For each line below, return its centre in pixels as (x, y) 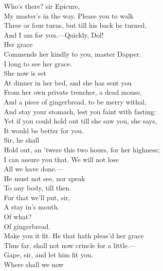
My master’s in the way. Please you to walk (69, 15)
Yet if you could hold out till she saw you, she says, (81, 121)
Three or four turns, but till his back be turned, (75, 25)
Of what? (18, 217)
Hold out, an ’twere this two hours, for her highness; (82, 149)
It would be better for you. (44, 130)
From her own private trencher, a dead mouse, (73, 92)
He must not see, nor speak (45, 178)
